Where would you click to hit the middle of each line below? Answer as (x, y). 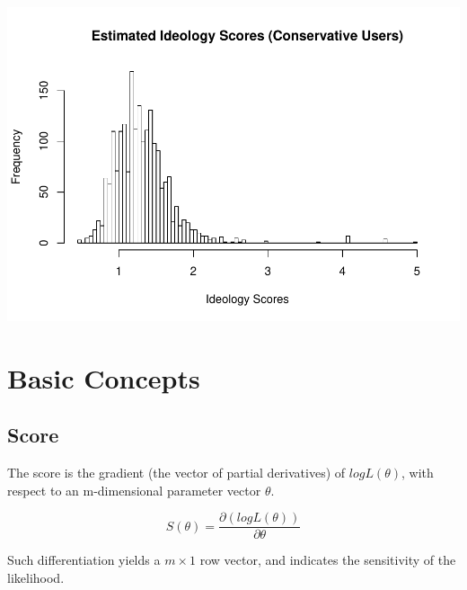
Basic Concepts (104, 377)
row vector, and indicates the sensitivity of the (328, 560)
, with (418, 473)
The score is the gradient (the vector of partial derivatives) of (176, 473)
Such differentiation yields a (84, 560)
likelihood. (36, 577)
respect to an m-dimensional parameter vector (134, 490)
